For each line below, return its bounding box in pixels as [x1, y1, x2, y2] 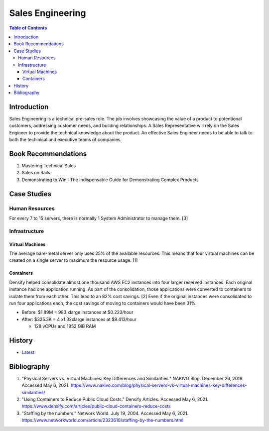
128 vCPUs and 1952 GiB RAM [34, 323, 96, 329]
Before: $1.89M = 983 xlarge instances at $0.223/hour [21, 309, 134, 316]
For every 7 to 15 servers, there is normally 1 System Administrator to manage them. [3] [9, 215, 188, 221]
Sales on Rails [21, 170, 51, 176]
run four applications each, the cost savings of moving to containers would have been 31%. [9, 300, 197, 306]
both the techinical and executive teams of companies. [9, 137, 122, 143]
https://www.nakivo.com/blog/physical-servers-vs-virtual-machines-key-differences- [70, 382, 248, 388]
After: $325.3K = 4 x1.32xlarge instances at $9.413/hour [21, 316, 137, 322]
